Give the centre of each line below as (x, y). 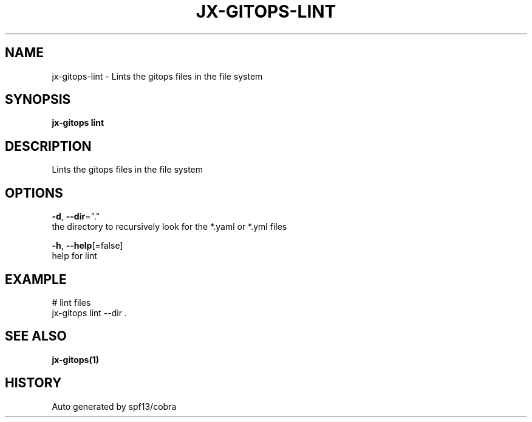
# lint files (71, 302)
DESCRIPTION (48, 146)
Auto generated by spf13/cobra (114, 406)
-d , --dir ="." (76, 216)
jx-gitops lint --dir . (89, 313)
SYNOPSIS (38, 100)
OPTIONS (34, 193)
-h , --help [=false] (87, 246)
